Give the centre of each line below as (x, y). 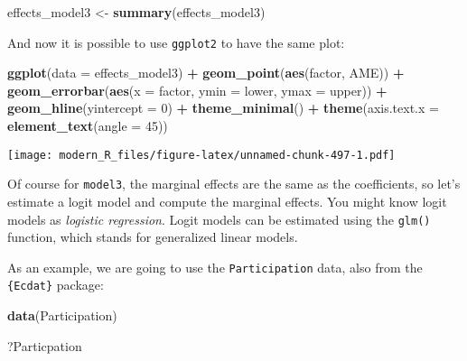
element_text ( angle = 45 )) (88, 126)
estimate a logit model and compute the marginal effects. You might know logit (227, 201)
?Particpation (45, 345)
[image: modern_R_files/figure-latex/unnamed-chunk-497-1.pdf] (201, 155)
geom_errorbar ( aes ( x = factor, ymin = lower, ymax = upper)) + (197, 90)
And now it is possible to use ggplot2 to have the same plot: (176, 42)
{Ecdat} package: (56, 285)
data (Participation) (62, 315)
